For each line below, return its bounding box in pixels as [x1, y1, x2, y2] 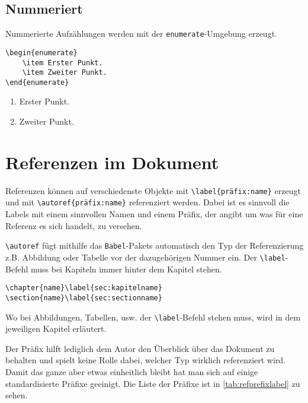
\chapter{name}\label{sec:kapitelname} [5, 284, 162, 293]
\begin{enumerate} [5, 48, 78, 57]
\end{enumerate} [5, 78, 69, 87]
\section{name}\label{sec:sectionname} [5, 293, 162, 302]
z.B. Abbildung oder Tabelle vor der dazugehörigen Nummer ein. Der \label [5, 250, 285, 263]
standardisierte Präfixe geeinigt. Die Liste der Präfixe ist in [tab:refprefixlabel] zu [5, 377, 300, 389]
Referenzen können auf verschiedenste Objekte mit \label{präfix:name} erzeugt [5, 184, 301, 196]
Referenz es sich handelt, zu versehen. [5, 219, 142, 231]
